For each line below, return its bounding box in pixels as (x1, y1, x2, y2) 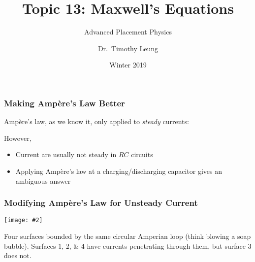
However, (4, 132, 32, 143)
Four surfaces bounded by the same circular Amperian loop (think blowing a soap (4, 231, 251, 241)
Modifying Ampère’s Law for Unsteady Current (4, 196, 198, 209)
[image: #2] (4, 217, 43, 224)
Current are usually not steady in (15, 149, 117, 160)
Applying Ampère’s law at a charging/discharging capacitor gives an (15, 165, 223, 176)
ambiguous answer (15, 175, 71, 186)
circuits (131, 149, 153, 160)
